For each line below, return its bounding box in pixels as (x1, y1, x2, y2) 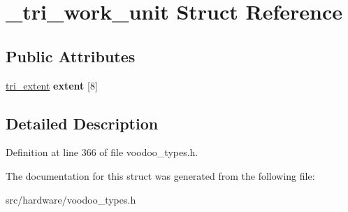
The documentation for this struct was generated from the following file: (6, 168, 315, 183)
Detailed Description (6, 112, 159, 134)
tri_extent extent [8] (6, 78, 98, 92)
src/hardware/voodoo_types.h (6, 192, 136, 206)
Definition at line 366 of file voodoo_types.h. (6, 145, 198, 160)
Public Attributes (6, 45, 136, 66)
